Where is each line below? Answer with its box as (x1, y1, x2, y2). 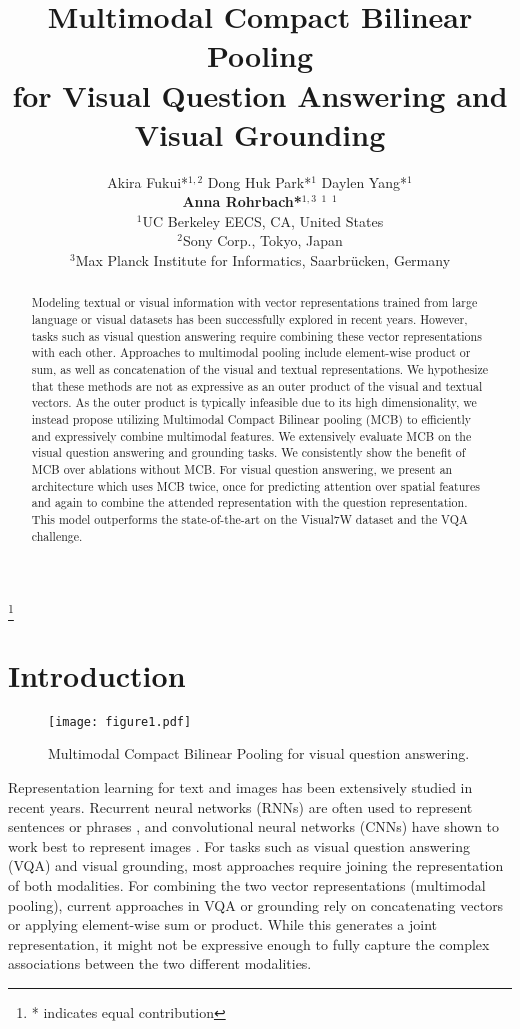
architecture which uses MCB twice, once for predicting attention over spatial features (31, 477, 480, 494)
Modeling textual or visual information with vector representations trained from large (31, 294, 478, 311)
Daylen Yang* (321, 171, 407, 192)
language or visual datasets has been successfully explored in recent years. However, (31, 311, 468, 328)
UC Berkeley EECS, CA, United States (142, 210, 384, 231)
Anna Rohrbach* (182, 191, 302, 212)
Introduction (8, 654, 186, 695)
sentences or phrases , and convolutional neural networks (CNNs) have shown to (8, 816, 500, 837)
